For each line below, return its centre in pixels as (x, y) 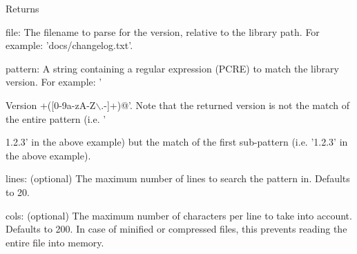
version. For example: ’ (54, 82)
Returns (22, 8)
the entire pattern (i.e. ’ (56, 118)
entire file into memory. (55, 242)
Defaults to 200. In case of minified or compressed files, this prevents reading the (176, 229)
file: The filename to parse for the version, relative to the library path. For (163, 31)
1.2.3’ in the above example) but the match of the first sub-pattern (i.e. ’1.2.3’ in (177, 142)
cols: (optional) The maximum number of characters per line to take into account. (179, 215)
